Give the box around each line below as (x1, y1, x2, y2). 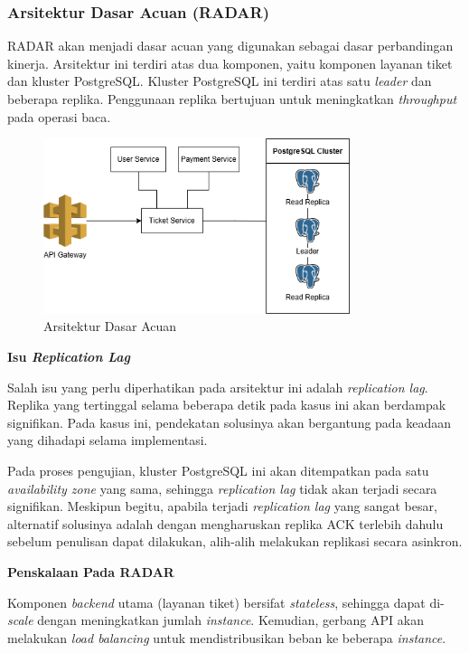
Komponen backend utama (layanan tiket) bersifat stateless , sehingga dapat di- (7, 592, 445, 611)
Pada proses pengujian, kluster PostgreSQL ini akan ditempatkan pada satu (7, 460, 429, 479)
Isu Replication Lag (7, 347, 130, 365)
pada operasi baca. (7, 107, 111, 126)
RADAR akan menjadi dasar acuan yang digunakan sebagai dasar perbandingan (7, 36, 454, 55)
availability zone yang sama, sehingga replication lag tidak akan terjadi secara (7, 478, 437, 497)
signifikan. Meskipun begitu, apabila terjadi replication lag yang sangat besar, (7, 497, 437, 516)
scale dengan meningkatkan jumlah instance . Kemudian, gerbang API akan (7, 610, 424, 629)
